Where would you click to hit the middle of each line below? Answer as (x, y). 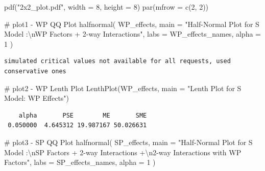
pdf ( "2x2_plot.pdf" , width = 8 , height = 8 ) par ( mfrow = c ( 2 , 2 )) (106, 7)
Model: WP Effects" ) (37, 98)
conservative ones (35, 71)
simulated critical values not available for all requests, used (117, 61)
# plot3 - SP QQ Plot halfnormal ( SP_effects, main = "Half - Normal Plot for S (128, 142)
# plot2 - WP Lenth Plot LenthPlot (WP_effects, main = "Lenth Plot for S (123, 88)
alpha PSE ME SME (83, 115)
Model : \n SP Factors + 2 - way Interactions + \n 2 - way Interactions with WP (123, 152)
